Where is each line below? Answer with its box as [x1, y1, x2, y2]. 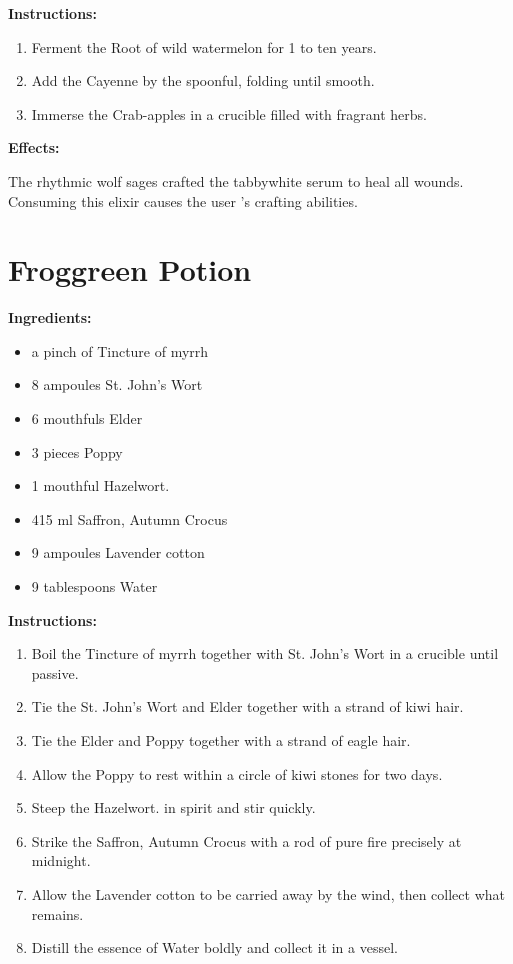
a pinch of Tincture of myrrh [31, 340, 209, 361]
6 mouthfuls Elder [31, 408, 143, 429]
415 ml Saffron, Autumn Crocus [31, 508, 228, 529]
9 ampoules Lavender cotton [31, 542, 205, 563]
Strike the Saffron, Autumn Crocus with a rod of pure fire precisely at [31, 830, 462, 851]
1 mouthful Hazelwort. [31, 475, 170, 496]
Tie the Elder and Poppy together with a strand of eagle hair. [31, 730, 411, 750]
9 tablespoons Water [31, 576, 158, 597]
